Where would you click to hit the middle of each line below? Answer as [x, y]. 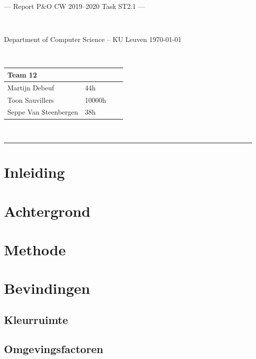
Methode [35, 250]
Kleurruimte [36, 319]
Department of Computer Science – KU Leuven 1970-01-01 [93, 39]
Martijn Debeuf [31, 87]
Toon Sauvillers [31, 100]
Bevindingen [47, 288]
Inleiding [34, 172]
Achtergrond [47, 211]
